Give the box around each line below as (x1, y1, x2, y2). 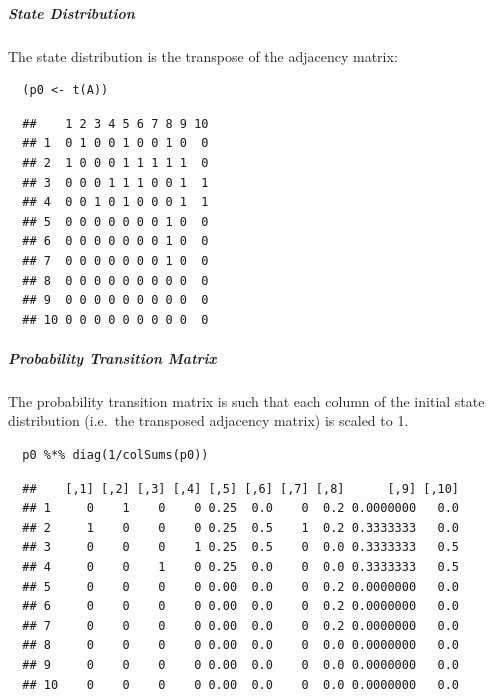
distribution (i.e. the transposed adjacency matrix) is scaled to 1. (8, 410, 409, 431)
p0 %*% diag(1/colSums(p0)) (22, 448, 209, 463)
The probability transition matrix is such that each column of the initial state (8, 390, 485, 411)
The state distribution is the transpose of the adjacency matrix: (8, 45, 398, 66)
